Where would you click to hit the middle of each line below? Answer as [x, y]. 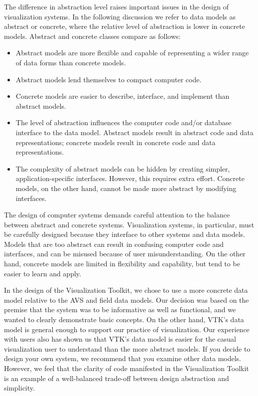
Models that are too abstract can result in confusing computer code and [114, 244]
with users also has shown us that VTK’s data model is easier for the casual [120, 339]
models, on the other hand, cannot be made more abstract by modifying [126, 188]
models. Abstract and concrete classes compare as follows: [92, 36]
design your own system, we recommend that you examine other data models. [123, 358]
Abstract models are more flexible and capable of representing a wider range [132, 53]
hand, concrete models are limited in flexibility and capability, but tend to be [122, 264]
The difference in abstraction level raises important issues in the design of [116, 6]
